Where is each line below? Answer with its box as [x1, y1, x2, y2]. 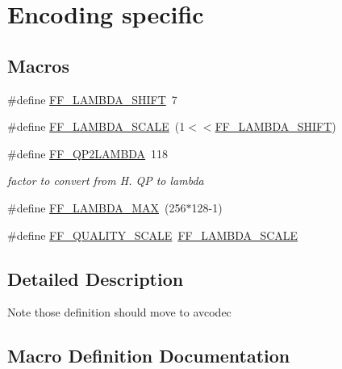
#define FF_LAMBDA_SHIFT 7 [7, 90, 177, 107]
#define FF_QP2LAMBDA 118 [7, 145, 169, 161]
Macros [7, 52, 69, 78]
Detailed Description [7, 266, 184, 291]
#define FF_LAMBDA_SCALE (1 [7, 118, 186, 135]
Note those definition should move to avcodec [7, 304, 231, 321]
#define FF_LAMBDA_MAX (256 [7, 199, 186, 216]
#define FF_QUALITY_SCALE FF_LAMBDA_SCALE [7, 226, 298, 243]
